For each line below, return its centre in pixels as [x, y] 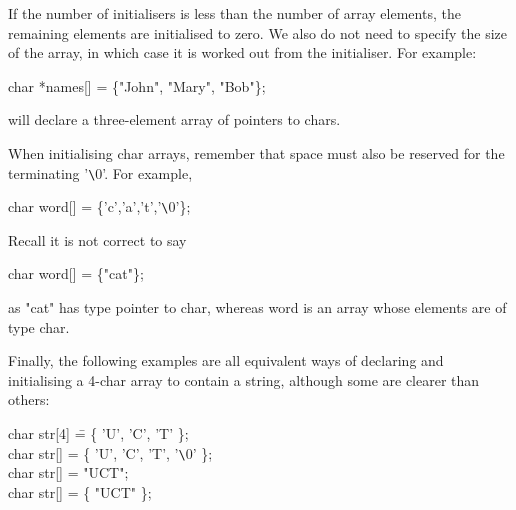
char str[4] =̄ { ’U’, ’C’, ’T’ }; [98, 433]
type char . [39, 326]
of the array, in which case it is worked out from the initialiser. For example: [242, 52]
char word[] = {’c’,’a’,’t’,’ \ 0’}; [99, 206]
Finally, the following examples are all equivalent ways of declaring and [226, 360]
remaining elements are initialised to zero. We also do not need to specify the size [257, 32]
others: [29, 399]
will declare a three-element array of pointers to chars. [174, 119]
